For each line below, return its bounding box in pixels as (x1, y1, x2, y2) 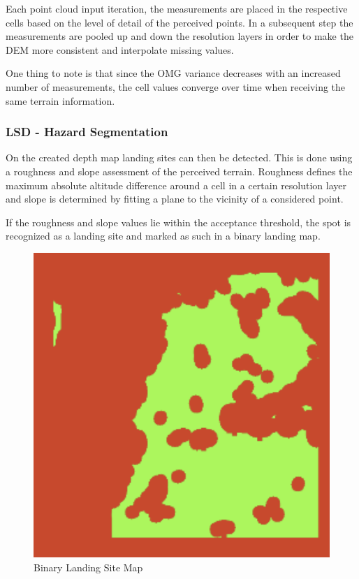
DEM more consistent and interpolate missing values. (6, 42, 234, 57)
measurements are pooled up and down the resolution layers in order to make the (6, 29, 353, 43)
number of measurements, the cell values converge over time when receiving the (6, 79, 346, 94)
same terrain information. (6, 93, 115, 108)
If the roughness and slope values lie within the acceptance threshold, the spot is (6, 214, 351, 229)
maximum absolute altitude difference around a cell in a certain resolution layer (6, 177, 347, 192)
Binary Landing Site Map (34, 560, 143, 575)
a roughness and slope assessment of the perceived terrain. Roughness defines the (6, 163, 353, 178)
